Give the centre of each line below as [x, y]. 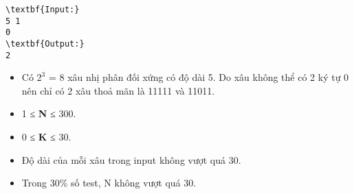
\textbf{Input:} [43, 10]
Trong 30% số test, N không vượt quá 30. [109, 183]
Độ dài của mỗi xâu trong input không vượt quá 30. [131, 159]
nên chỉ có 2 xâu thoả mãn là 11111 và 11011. [118, 90]
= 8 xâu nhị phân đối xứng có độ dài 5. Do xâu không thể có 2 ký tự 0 [199, 77]
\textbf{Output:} [45, 44]
